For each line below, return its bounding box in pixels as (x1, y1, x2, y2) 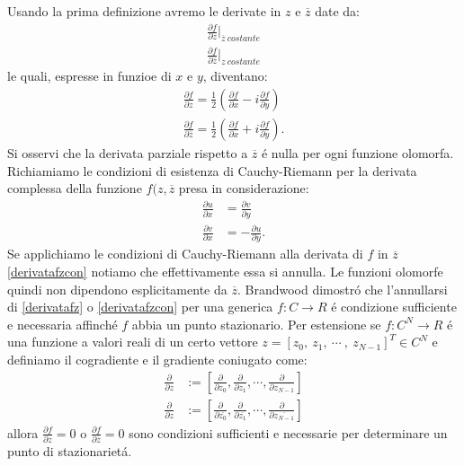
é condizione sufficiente (331, 297, 457, 316)
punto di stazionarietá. (7, 441, 132, 460)
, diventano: (202, 66, 268, 85)
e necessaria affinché (7, 314, 118, 333)
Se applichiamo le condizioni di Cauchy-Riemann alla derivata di (7, 244, 363, 263)
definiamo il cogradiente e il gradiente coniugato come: (7, 350, 308, 368)
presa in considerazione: (178, 179, 309, 198)
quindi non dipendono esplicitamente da (7, 279, 228, 298)
